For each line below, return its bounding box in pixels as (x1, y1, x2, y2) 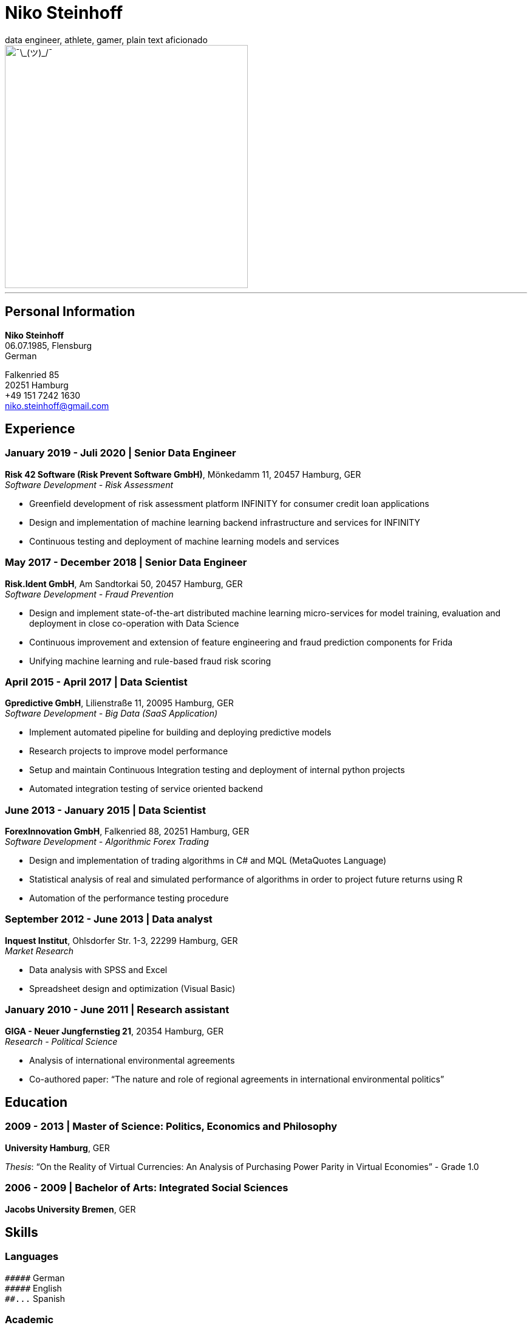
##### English (5, 1282, 62, 1293)
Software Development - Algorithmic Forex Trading (5, 836, 209, 847)
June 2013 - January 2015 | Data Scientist (5, 804, 206, 816)
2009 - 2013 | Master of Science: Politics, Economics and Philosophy (5, 1120, 338, 1133)
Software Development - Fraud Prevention (5, 588, 174, 599)
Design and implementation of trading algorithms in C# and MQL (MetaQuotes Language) (29, 855, 387, 866)
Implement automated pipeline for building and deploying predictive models (29, 727, 332, 738)
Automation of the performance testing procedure (29, 893, 229, 904)
